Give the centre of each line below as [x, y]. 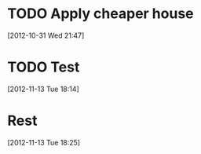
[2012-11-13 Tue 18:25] [44, 142]
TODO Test [44, 67]
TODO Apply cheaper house [100, 14]
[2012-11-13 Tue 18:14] [43, 89]
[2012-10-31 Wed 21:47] [46, 35]
